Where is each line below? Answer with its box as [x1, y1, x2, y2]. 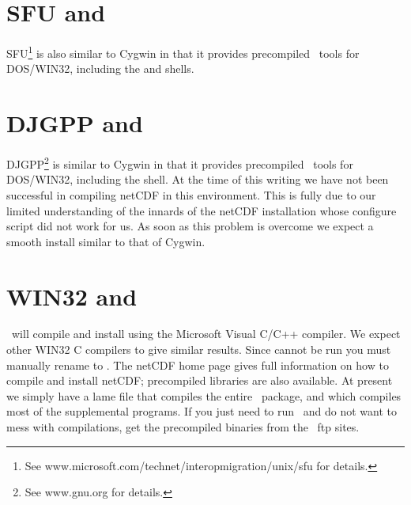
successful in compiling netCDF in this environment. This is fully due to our [6, 186, 376, 203]
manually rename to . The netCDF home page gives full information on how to [6, 356, 389, 373]
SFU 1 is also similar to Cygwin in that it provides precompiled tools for [6, 43, 360, 61]
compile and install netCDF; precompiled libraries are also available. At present [6, 372, 393, 389]
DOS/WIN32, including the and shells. [6, 60, 194, 77]
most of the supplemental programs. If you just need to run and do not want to [6, 403, 397, 420]
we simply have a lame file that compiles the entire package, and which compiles [6, 387, 402, 404]
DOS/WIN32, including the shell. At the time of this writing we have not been [6, 171, 389, 188]
